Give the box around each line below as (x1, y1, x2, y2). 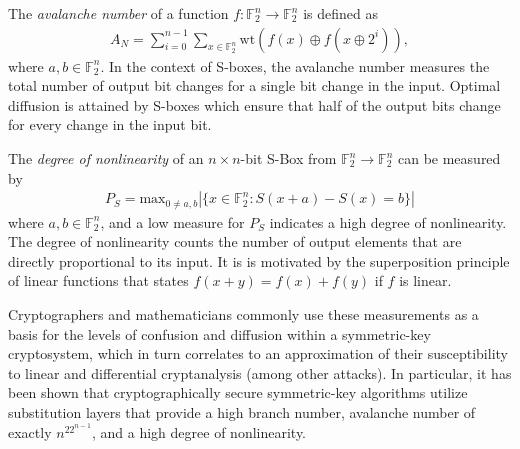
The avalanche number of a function (8, 3, 229, 23)
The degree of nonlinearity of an (8, 148, 204, 168)
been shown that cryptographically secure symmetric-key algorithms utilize (8, 382, 468, 403)
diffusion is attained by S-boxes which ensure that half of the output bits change (8, 94, 501, 115)
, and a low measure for (100, 211, 245, 232)
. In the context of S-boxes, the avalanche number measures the (100, 55, 490, 76)
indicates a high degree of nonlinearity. (269, 211, 507, 232)
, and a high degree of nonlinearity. (92, 421, 307, 442)
